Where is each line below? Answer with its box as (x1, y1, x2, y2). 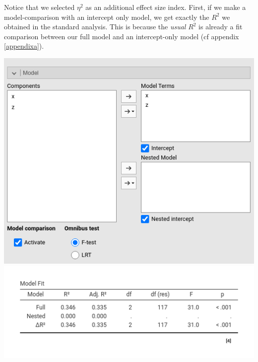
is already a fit (198, 21, 243, 32)
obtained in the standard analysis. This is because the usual (4, 21, 186, 32)
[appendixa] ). (4, 41, 44, 51)
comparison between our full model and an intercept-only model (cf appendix (4, 31, 239, 41)
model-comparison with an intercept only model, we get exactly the (4, 11, 209, 22)
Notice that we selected (4, 2, 75, 12)
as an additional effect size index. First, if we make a (85, 2, 246, 12)
